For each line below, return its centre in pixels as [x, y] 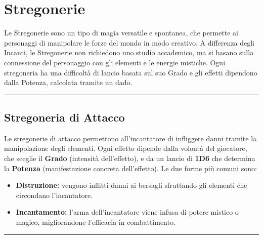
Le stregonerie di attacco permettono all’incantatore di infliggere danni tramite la [130, 138]
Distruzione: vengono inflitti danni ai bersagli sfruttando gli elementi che [131, 185]
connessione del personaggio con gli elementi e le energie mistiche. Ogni [115, 62]
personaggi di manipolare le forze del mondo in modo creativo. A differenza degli [129, 42]
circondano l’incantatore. [54, 195]
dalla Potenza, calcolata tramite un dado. [68, 82]
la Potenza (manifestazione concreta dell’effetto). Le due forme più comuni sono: [130, 168]
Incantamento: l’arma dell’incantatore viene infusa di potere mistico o [127, 212]
